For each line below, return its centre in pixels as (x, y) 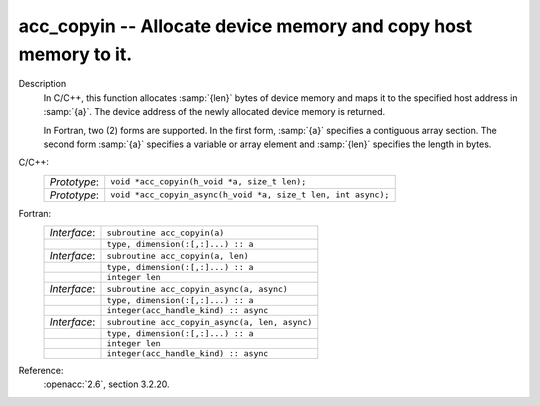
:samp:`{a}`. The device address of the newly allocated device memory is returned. (214, 112)
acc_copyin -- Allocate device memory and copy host (245, 26)
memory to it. (75, 54)
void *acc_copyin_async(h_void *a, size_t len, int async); (250, 195)
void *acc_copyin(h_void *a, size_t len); (208, 181)
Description (42, 84)
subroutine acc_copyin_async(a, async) (197, 288)
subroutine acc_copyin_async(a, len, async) (209, 321)
